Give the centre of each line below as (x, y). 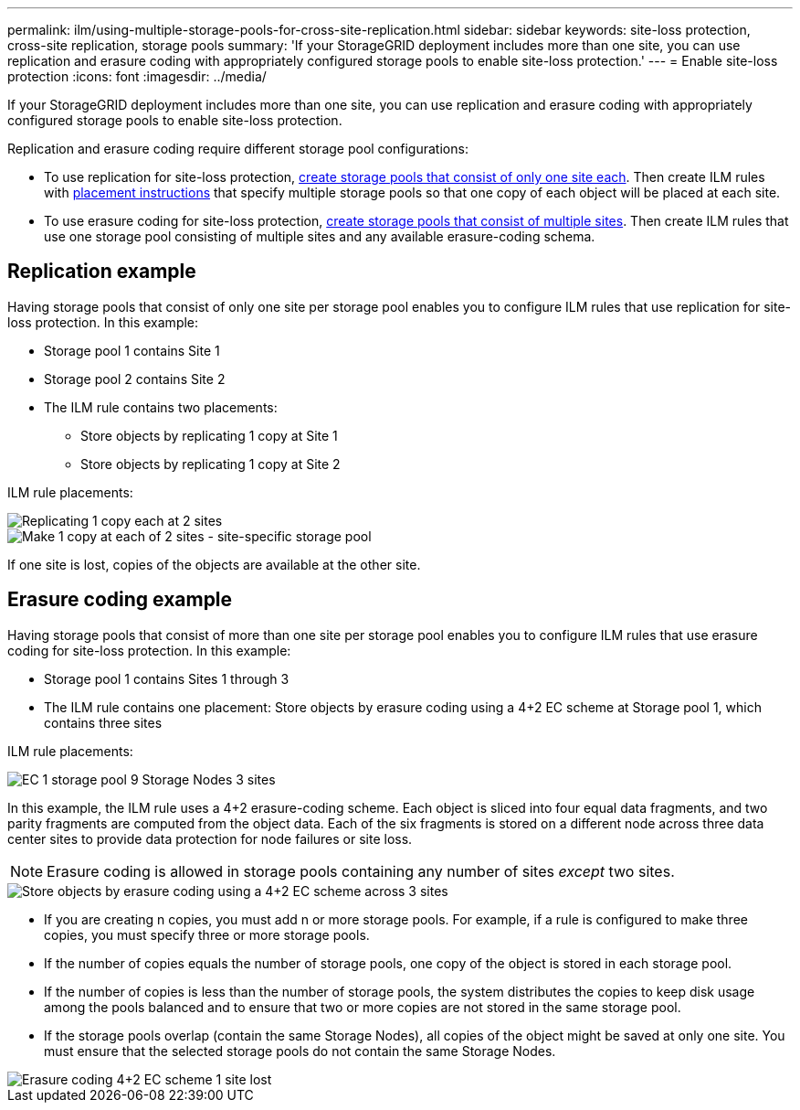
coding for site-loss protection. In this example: (149, 650)
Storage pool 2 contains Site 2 (135, 379)
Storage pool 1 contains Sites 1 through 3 (167, 678)
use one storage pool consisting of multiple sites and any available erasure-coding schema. (320, 236)
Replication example (102, 272)
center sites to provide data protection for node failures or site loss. (210, 838)
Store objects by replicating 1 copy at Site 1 (209, 435)
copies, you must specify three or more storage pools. (207, 934)
